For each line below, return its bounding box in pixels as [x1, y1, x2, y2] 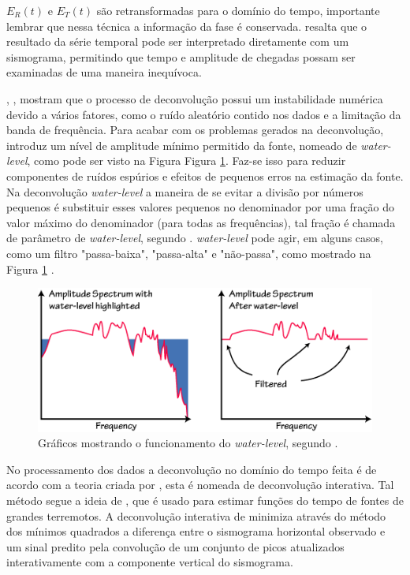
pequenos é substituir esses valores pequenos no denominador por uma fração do [6, 199, 394, 215]
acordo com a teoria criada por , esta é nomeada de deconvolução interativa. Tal [6, 476, 394, 493]
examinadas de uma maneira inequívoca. [6, 64, 202, 80]
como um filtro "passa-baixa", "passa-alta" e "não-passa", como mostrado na [6, 245, 371, 261]
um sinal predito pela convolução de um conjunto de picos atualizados [6, 538, 345, 554]
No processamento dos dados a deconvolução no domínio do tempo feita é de [6, 461, 377, 477]
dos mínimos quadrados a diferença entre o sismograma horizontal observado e [6, 523, 386, 540]
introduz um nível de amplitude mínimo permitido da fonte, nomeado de [6, 136, 357, 153]
